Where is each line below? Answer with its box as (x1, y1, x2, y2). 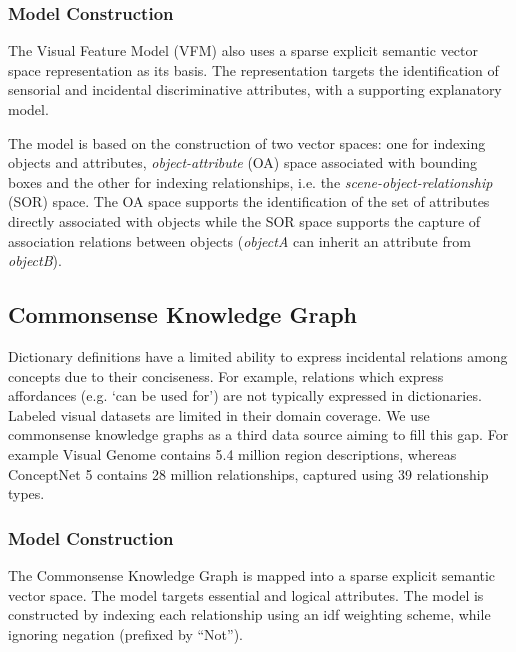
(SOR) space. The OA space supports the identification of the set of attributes (8, 191, 490, 212)
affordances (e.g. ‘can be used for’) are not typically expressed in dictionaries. (8, 385, 482, 406)
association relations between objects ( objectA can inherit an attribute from (8, 230, 471, 251)
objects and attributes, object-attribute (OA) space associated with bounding (8, 152, 478, 173)
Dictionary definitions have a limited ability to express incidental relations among (8, 345, 508, 366)
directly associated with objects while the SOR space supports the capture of (8, 210, 481, 231)
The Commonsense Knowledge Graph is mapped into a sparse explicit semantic (8, 564, 496, 585)
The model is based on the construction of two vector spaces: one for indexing (8, 132, 486, 153)
